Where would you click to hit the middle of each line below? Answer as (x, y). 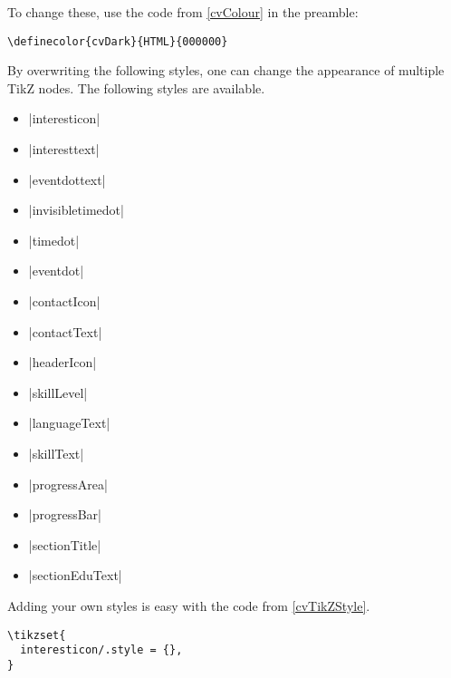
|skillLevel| (58, 392)
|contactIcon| (64, 301)
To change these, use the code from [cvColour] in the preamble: (183, 12)
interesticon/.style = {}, (101, 650)
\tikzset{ (37, 635)
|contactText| (65, 331)
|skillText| (56, 453)
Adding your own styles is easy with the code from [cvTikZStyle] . (189, 605)
